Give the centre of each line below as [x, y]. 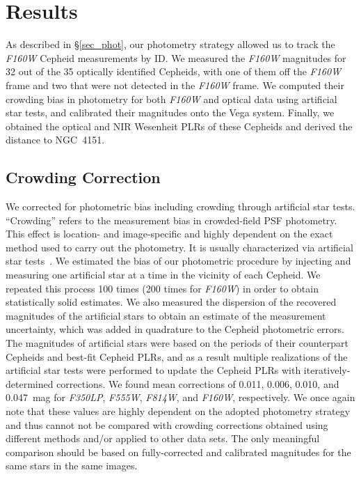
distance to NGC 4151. [55, 140]
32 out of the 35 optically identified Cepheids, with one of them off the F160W [174, 71]
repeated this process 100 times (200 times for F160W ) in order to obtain [162, 288]
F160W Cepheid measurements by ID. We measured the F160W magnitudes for [176, 57]
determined [30, 383]
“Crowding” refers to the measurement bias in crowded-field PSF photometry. [171, 220]
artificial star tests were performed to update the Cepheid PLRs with [153, 370]
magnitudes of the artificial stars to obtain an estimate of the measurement [166, 315]
